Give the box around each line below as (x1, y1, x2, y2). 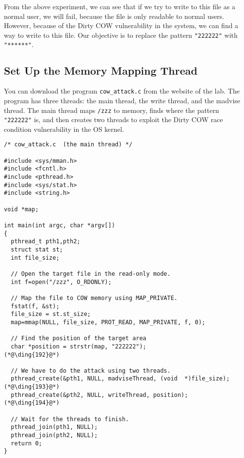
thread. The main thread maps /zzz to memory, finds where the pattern (4, 105, 219, 115)
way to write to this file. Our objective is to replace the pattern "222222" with (4, 30, 238, 40)
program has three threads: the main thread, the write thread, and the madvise (4, 95, 241, 105)
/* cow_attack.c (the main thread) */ (4, 141, 132, 148)
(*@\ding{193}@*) (4, 383, 60, 391)
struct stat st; (11, 246, 63, 253)
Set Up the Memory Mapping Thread (4, 63, 197, 78)
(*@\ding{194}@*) (4, 399, 60, 407)
